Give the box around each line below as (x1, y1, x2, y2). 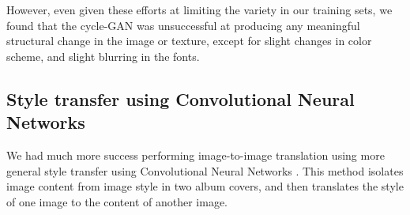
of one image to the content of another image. (6, 193, 228, 209)
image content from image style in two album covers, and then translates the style (6, 178, 404, 194)
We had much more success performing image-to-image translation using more (6, 146, 385, 163)
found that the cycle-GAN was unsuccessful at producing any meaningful (6, 17, 360, 33)
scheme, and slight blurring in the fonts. (6, 47, 200, 64)
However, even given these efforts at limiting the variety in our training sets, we (6, 2, 393, 17)
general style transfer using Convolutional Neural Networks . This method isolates (6, 162, 404, 179)
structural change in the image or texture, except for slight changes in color (6, 32, 372, 49)
